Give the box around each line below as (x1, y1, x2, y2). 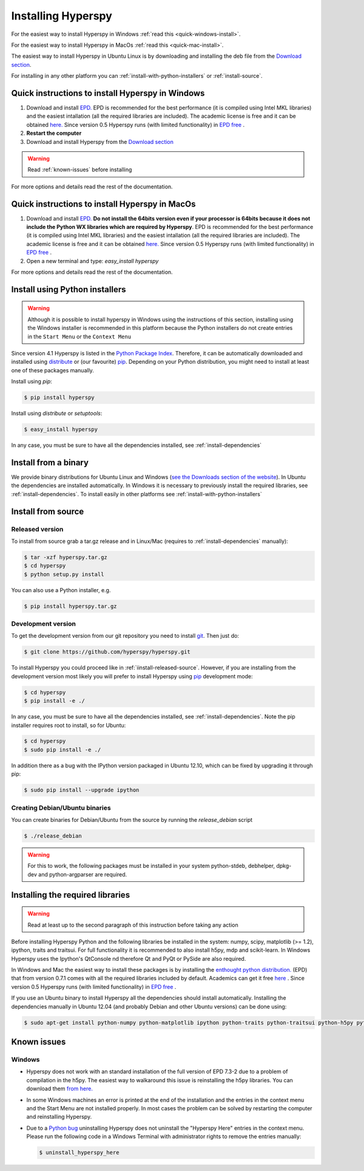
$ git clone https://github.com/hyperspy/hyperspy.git (24, 649, 190, 655)
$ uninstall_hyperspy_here (39, 1149, 120, 1156)
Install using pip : (11, 378, 53, 385)
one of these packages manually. (11, 366, 94, 374)
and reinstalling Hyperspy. (26, 1113, 92, 1121)
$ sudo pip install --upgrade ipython (24, 787, 140, 794)
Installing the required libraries (11, 890, 130, 900)
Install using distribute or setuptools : (11, 410, 103, 417)
